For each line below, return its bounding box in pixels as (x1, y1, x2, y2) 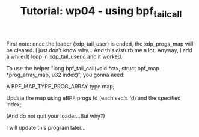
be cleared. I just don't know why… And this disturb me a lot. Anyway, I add (6, 46, 192, 53)
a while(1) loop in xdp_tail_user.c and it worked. (6, 53, 123, 60)
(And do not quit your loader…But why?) (6, 112, 105, 120)
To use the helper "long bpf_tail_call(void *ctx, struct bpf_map (6, 64, 159, 72)
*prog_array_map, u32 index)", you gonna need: (6, 71, 125, 78)
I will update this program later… (6, 124, 86, 131)
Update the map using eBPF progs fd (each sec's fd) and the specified (6, 94, 182, 102)
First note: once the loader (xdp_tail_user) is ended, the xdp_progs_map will (6, 40, 194, 47)
